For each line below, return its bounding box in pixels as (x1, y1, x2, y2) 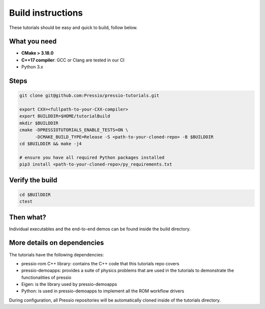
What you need (9, 37, 57, 46)
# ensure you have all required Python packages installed (19, 155, 164, 160)
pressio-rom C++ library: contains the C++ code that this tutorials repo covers (21, 260, 180, 266)
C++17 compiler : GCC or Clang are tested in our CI (21, 57, 125, 63)
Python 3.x (21, 64, 44, 70)
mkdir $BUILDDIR (19, 120, 59, 126)
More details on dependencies (9, 239, 104, 247)
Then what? (9, 213, 47, 221)
